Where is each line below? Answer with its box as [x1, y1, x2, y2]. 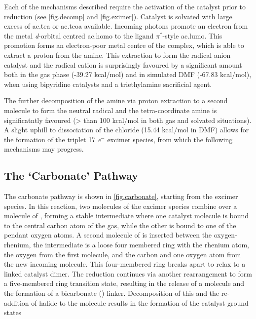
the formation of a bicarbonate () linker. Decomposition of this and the [4, 288, 219, 298]
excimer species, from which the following [107, 134, 233, 144]
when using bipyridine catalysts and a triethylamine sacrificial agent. [4, 79, 212, 89]
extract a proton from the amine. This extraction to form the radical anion [4, 49, 231, 60]
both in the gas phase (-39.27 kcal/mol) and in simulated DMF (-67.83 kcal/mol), [4, 69, 252, 80]
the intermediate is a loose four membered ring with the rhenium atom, [33, 239, 249, 250]
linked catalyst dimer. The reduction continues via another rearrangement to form [4, 268, 252, 279]
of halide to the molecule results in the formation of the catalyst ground [31, 297, 249, 308]
